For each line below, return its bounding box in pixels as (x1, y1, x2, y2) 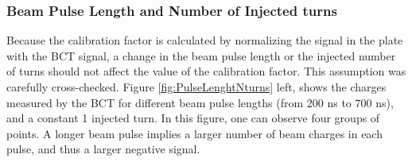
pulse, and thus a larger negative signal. (6, 141, 200, 157)
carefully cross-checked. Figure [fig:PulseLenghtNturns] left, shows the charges (6, 79, 387, 94)
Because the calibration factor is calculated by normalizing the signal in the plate (6, 32, 403, 48)
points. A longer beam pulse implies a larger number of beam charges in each (6, 125, 383, 141)
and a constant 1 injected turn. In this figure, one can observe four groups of (6, 110, 380, 126)
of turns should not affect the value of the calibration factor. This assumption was (6, 63, 406, 79)
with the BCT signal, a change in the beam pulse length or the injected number (6, 47, 396, 64)
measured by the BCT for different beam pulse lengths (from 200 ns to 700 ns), (6, 94, 394, 110)
